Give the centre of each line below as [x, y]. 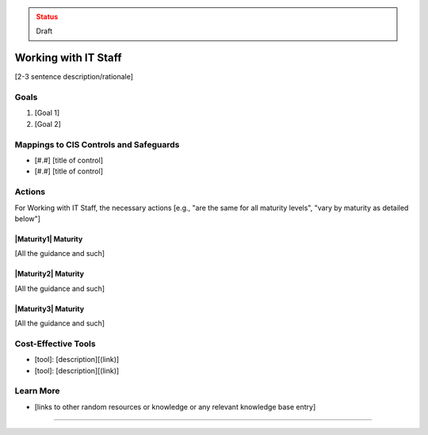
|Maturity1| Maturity [49, 238]
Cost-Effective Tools [55, 343]
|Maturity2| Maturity [50, 274]
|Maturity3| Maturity [50, 308]
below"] [28, 219]
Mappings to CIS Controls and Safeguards [97, 144]
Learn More [37, 391]
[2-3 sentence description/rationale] [74, 77]
